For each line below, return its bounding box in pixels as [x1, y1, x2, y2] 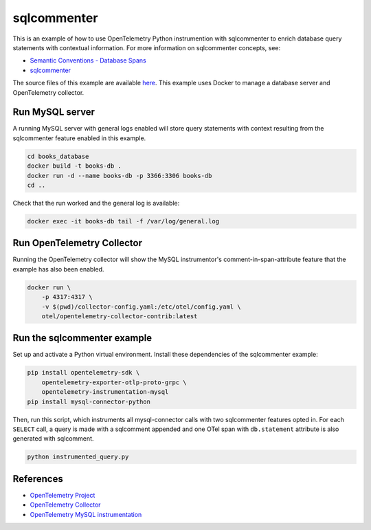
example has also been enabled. [12, 265, 104, 273]
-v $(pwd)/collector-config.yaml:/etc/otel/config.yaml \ [41, 302, 241, 311]
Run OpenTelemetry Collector [12, 237, 142, 249]
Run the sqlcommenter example [12, 332, 153, 344]
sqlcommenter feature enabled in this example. [12, 134, 146, 142]
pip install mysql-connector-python [27, 397, 151, 406]
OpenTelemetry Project [30, 491, 95, 499]
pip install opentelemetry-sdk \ [27, 368, 140, 377]
